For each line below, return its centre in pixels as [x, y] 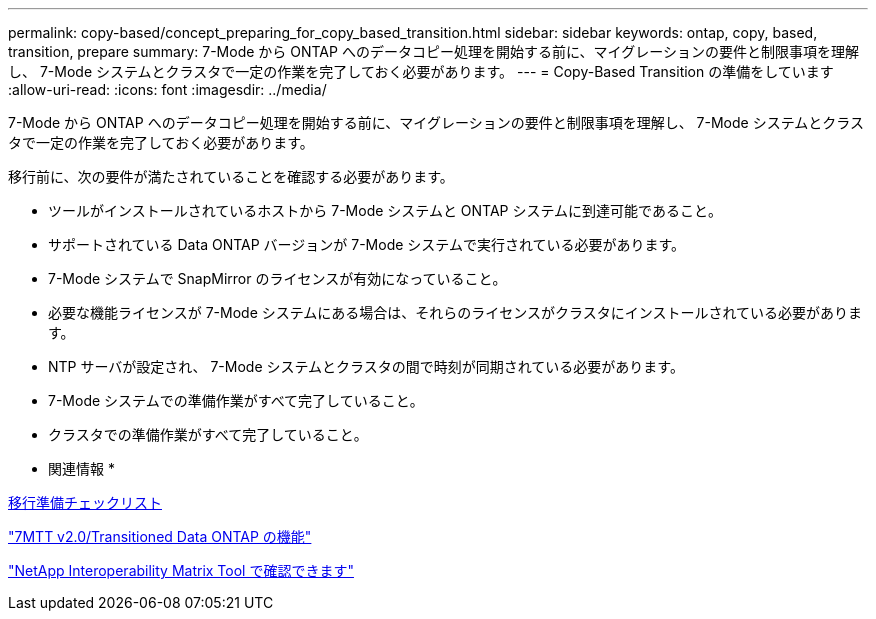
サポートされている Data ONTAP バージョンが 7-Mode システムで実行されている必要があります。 [367, 244]
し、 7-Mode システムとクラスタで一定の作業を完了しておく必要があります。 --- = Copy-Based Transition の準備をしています [421, 71]
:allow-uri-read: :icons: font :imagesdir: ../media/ [167, 89]
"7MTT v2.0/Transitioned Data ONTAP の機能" [160, 536]
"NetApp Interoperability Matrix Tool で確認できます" [181, 570]
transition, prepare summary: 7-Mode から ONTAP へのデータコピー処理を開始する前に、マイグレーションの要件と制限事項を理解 [433, 51]
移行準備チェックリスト [85, 502]
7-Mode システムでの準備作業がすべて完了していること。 [236, 400]
